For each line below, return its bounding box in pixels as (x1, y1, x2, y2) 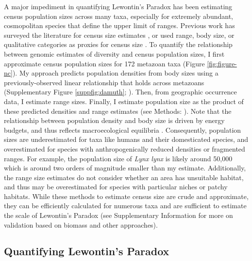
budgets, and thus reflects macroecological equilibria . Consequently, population (4, 124, 241, 135)
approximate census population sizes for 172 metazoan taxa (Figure (4, 58, 205, 68)
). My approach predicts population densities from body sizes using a (12, 68, 218, 78)
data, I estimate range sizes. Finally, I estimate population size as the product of (4, 96, 244, 106)
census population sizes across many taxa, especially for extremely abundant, (4, 11, 233, 21)
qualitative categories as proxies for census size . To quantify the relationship (4, 39, 233, 49)
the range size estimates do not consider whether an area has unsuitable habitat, (4, 172, 244, 182)
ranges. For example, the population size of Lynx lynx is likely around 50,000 (4, 153, 233, 163)
